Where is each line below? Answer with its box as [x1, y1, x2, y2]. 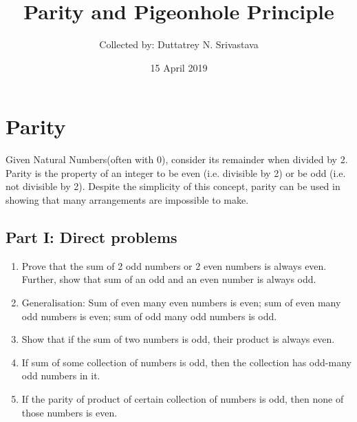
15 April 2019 [150, 60, 208, 74]
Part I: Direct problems [6, 226, 177, 248]
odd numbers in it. [21, 368, 100, 383]
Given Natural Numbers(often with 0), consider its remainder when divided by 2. [6, 152, 348, 167]
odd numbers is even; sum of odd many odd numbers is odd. [21, 308, 277, 323]
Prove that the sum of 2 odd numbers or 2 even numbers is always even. [21, 258, 327, 273]
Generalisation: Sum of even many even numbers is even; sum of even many [21, 295, 341, 310]
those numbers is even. [21, 405, 118, 419]
